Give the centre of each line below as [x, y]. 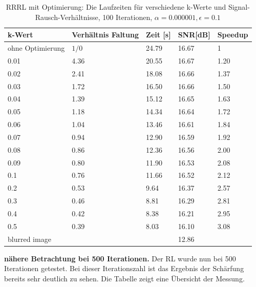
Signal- [239, 7]
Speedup [233, 35]
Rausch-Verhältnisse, [68, 17]
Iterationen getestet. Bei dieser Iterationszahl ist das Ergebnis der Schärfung [124, 268]
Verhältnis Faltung [105, 35]
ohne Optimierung [36, 48]
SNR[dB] [194, 35]
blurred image [29, 239]
